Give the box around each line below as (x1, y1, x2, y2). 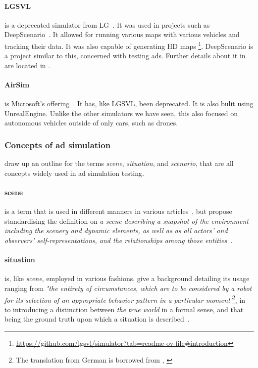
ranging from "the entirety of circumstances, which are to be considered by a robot (4, 283, 252, 293)
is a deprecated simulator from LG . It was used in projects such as (4, 19, 210, 30)
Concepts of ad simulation (4, 138, 111, 151)
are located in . (4, 60, 51, 70)
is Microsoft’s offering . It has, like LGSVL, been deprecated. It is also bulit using (4, 98, 254, 109)
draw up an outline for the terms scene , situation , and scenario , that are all (4, 158, 234, 168)
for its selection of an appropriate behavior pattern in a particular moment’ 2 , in (4, 293, 246, 305)
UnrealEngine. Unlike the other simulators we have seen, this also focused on (4, 108, 238, 118)
